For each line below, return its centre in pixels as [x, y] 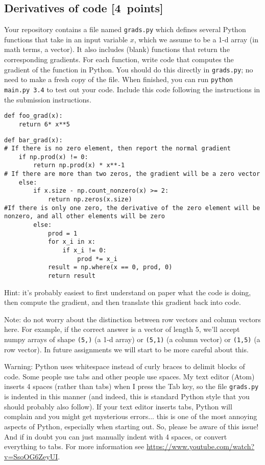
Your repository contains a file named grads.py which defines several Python [125, 29]
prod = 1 [63, 233]
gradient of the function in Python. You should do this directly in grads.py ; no [129, 69]
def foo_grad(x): [33, 116]
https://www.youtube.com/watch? [200, 446]
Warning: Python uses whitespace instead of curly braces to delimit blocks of [125, 366]
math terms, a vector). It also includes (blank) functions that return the [117, 49]
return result [71, 276]
